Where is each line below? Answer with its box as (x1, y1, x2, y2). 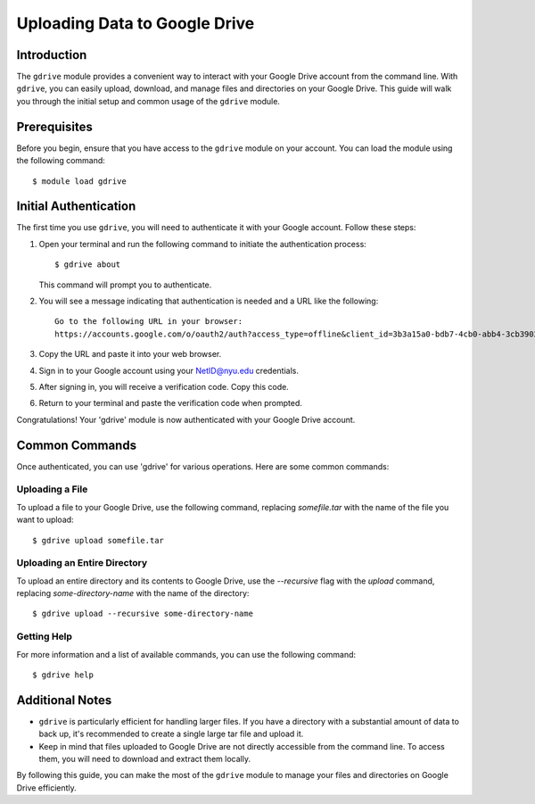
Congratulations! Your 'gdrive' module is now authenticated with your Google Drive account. (16, 414, 356, 425)
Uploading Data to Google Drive (16, 13, 255, 33)
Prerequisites (16, 119, 93, 134)
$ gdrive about (54, 260, 121, 269)
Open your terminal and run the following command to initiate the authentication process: (38, 238, 367, 249)
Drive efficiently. (16, 782, 78, 793)
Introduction (16, 47, 87, 62)
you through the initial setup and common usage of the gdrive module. (16, 95, 281, 106)
